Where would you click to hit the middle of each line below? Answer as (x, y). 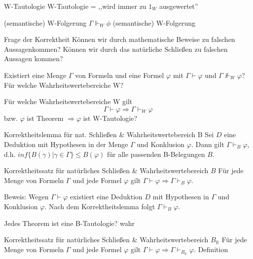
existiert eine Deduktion (106, 197)
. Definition (211, 249)
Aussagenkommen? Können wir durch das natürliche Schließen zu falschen (116, 49)
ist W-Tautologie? (110, 118)
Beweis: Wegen (26, 197)
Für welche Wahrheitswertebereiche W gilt (68, 101)
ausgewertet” (179, 6)
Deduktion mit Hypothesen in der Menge (66, 144)
